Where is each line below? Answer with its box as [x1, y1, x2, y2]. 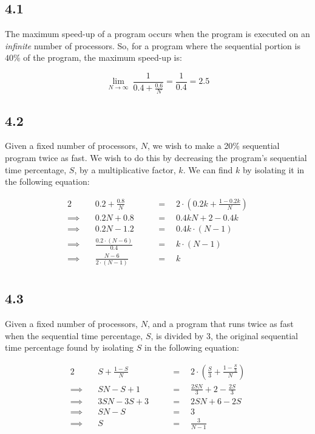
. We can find [183, 163, 233, 176]
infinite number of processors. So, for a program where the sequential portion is [5, 39, 300, 52]
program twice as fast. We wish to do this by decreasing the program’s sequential [5, 151, 307, 164]
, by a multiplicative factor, [74, 163, 176, 176]
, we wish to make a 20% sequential [147, 139, 280, 152]
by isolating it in [242, 163, 305, 176]
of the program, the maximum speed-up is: [23, 51, 182, 64]
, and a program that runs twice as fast [147, 317, 294, 330]
